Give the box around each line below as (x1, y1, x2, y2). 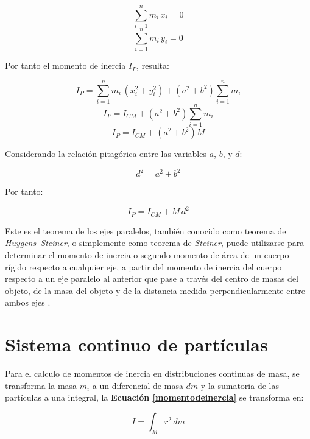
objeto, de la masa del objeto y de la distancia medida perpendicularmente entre (5, 284, 305, 297)
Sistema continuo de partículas (5, 332, 268, 357)
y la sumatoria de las (200, 379, 279, 392)
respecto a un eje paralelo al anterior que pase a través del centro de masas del (5, 272, 298, 285)
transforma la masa (5, 379, 77, 392)
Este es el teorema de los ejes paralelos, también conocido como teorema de (5, 224, 286, 237)
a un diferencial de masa (92, 379, 183, 392)
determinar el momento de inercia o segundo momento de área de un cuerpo (5, 248, 289, 261)
